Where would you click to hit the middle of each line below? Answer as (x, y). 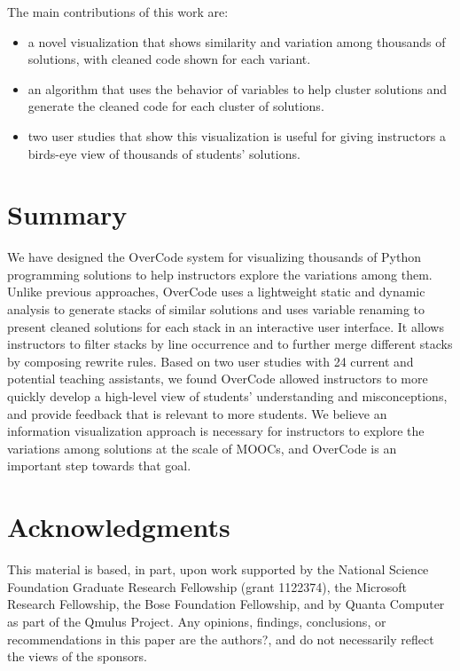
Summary (67, 214)
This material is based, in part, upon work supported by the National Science (218, 569)
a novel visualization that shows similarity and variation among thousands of (237, 41)
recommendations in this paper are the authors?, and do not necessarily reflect (221, 639)
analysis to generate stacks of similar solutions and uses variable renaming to (216, 309)
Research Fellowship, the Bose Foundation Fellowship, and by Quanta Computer (226, 604)
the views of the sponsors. (77, 656)
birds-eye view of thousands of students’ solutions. (164, 153)
